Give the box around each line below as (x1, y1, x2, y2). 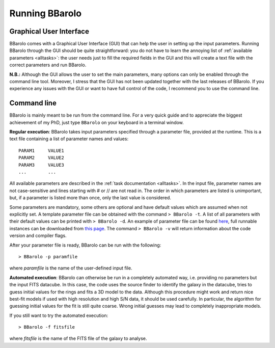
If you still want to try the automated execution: (9, 312, 108, 318)
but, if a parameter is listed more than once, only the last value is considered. (9, 195, 172, 201)
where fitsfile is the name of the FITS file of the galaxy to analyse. (9, 335, 147, 341)
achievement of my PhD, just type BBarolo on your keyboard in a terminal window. (9, 119, 184, 125)
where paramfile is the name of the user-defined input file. (9, 265, 132, 271)
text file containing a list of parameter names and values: (9, 136, 129, 142)
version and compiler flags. (9, 232, 67, 239)
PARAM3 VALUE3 (18, 162, 65, 168)
